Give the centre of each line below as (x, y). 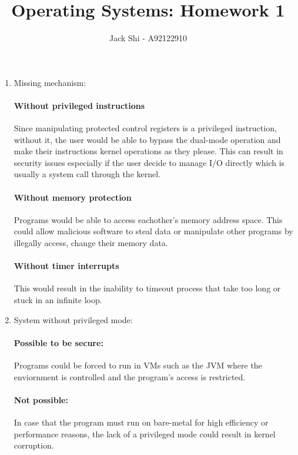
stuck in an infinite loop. (58, 300)
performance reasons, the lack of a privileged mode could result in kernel (145, 434)
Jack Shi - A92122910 (148, 38)
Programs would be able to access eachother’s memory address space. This (148, 219)
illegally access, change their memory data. (91, 243)
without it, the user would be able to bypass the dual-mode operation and (147, 139)
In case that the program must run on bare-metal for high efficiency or (141, 422)
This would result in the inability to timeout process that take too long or (147, 288)
